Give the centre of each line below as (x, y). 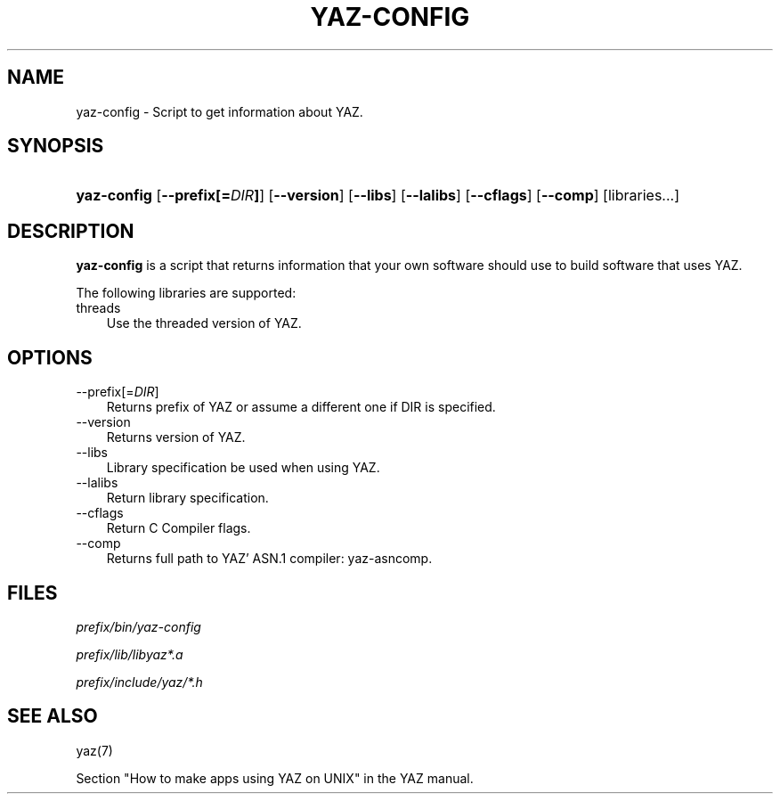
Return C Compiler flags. (179, 528)
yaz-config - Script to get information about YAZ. (219, 111)
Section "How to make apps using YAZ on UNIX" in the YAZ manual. (275, 778)
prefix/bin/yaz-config (138, 626)
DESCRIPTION (71, 231)
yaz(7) (94, 750)
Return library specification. (187, 498)
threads (98, 308)
